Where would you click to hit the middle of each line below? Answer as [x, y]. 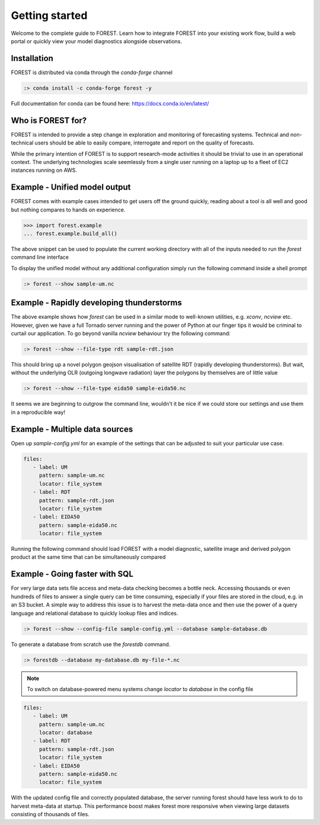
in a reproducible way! [38, 412]
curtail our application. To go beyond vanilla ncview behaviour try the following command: [121, 333]
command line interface [40, 257]
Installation [32, 58]
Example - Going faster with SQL [72, 574]
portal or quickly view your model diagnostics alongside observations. [97, 41]
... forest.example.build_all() [71, 233]
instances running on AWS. [44, 170]
